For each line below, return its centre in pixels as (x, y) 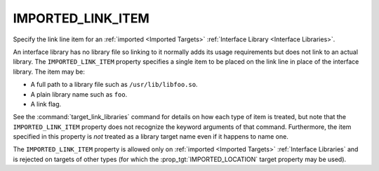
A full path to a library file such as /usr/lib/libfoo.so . (114, 85)
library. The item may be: (49, 71)
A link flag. (46, 104)
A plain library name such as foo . (79, 94)
